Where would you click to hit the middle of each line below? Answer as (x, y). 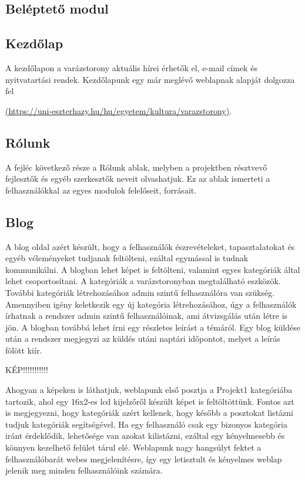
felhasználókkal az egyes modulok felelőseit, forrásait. (101, 190)
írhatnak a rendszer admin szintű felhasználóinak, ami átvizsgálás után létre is (147, 316)
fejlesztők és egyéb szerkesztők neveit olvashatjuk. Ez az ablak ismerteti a (138, 179)
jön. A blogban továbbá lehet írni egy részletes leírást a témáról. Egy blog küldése (153, 327)
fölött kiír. (24, 350)
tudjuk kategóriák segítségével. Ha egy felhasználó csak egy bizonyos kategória (146, 424)
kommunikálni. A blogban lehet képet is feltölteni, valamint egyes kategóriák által (153, 269)
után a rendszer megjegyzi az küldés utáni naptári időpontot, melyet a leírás (143, 339)
